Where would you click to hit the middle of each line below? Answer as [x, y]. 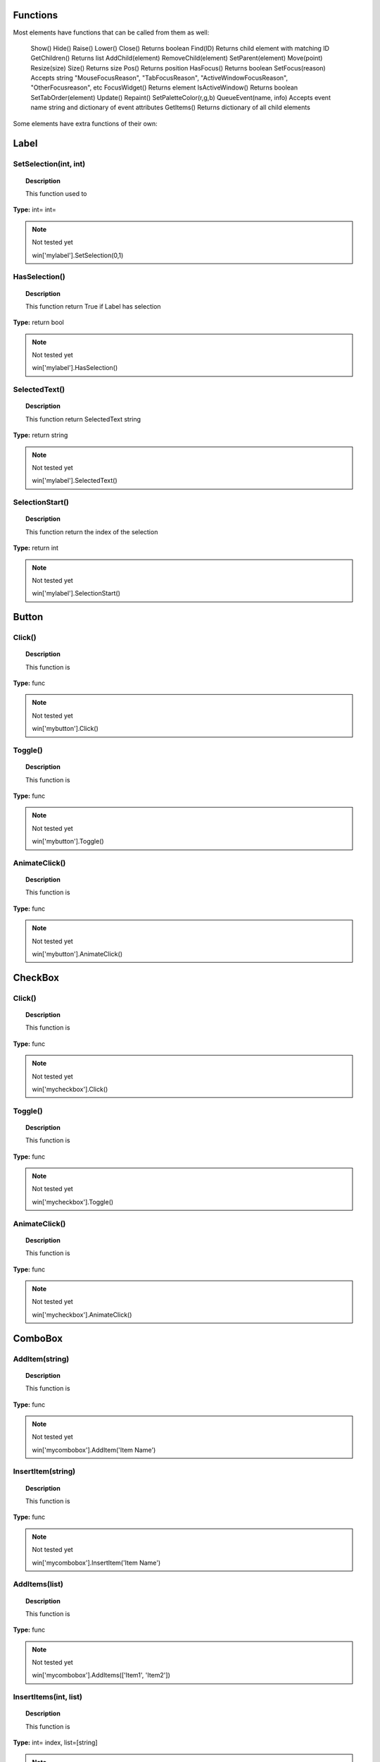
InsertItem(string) [44, 1472]
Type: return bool [39, 322]
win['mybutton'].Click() [65, 729]
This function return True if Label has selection [93, 306]
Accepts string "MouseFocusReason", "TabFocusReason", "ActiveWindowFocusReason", [159, 78]
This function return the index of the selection [92, 531]
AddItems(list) [38, 1584]
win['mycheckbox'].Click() [70, 1089]
